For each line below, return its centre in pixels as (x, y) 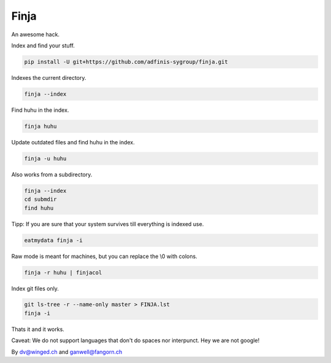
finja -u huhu (45, 158)
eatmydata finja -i (53, 240)
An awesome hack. (36, 34)
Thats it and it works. (38, 329)
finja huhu (40, 126)
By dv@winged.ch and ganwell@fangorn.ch (67, 352)
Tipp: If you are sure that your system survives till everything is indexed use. (108, 224)
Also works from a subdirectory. (52, 174)
